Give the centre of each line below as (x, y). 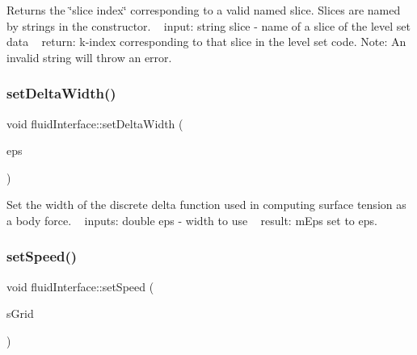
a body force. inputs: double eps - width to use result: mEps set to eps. (192, 220)
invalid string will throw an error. (89, 57)
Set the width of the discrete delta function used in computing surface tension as (206, 205)
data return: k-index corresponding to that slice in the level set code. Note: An (206, 42)
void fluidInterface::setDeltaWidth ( (95, 123)
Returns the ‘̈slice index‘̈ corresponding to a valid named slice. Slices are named (204, 10)
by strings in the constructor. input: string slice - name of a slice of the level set (208, 25)
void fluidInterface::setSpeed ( (80, 286)
